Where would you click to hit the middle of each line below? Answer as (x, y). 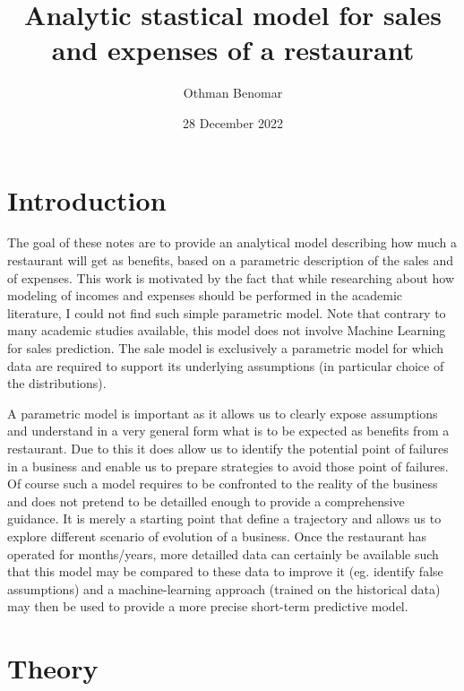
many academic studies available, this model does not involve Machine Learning (227, 330)
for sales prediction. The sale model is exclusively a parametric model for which (226, 348)
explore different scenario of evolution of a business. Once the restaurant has (217, 536)
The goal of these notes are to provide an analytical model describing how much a (232, 242)
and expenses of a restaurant (233, 50)
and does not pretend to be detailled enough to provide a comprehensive (206, 501)
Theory (53, 668)
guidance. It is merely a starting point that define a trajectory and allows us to (224, 518)
